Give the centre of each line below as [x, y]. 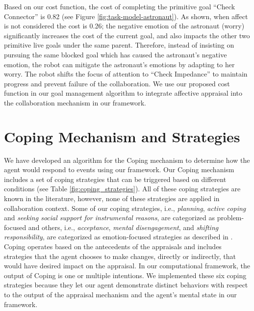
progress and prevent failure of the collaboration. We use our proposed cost [117, 83]
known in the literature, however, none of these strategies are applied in [112, 198]
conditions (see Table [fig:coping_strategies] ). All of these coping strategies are [122, 189]
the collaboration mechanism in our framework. [75, 102]
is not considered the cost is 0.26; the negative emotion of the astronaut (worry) [124, 26]
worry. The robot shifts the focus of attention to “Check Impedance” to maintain [126, 74]
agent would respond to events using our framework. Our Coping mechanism [119, 169]
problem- [230, 218]
